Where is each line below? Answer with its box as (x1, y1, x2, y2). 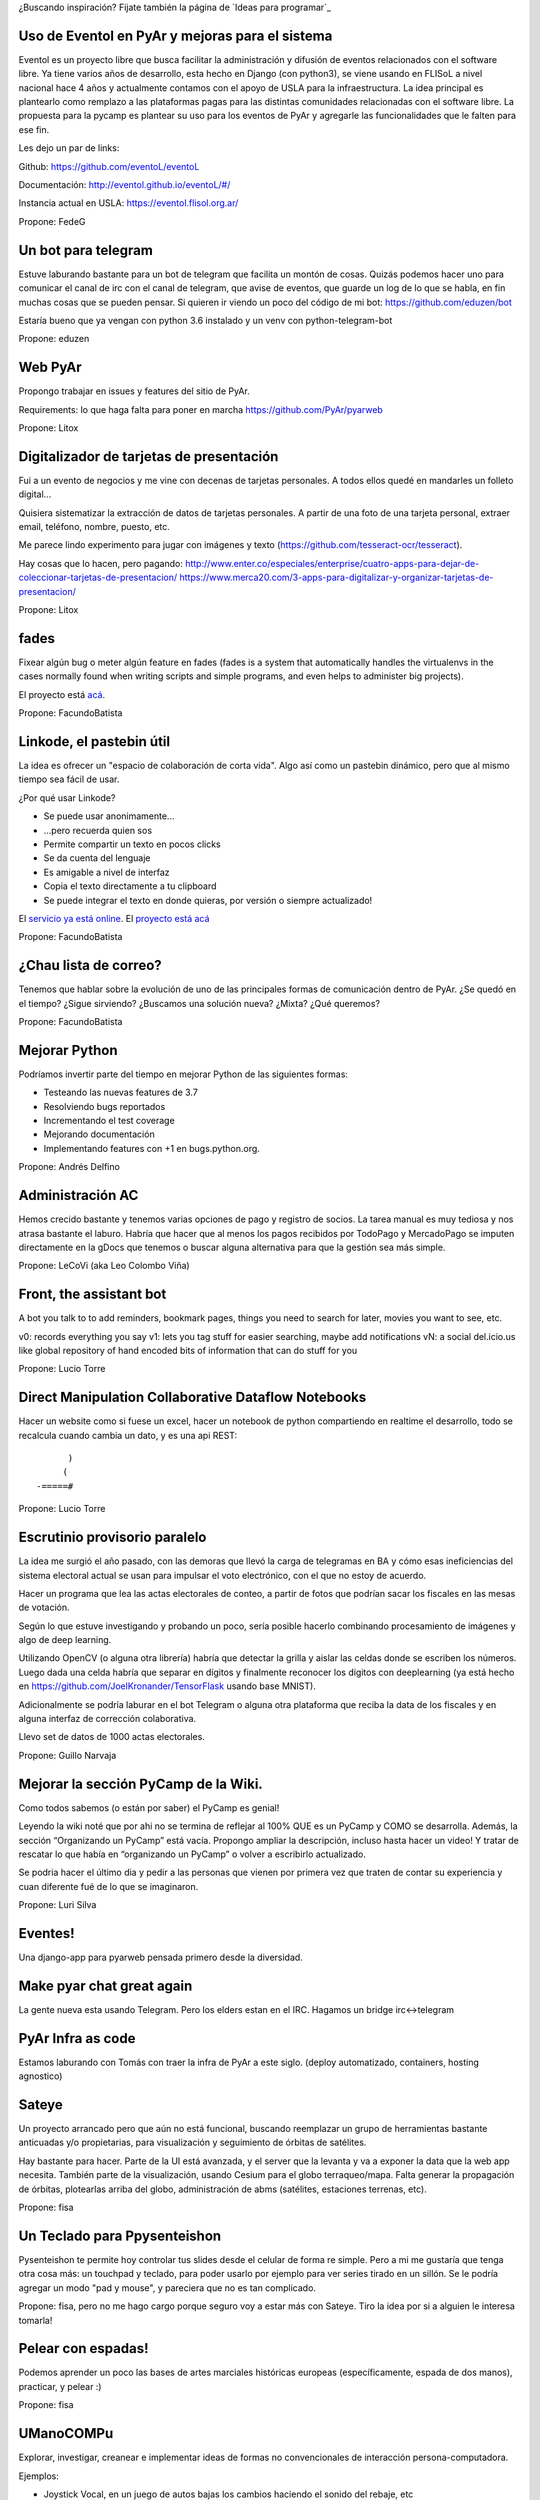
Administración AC (18, 1187, 139, 1204)
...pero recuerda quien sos (43, 824, 153, 836)
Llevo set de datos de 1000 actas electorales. (18, 1731, 205, 1743)
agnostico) (18, 2070, 63, 2082)
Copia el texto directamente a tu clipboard (43, 880, 217, 892)
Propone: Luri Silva (18, 1899, 97, 1911)
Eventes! (18, 1925, 75, 1942)
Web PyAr (18, 359, 82, 376)
